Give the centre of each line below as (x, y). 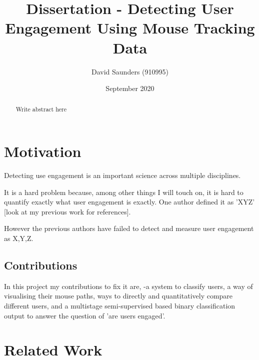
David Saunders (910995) (130, 71)
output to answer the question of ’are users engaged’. (85, 315)
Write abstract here (41, 109)
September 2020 (130, 88)
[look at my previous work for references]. (67, 211)
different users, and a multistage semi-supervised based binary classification (120, 306)
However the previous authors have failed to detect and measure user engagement (129, 228)
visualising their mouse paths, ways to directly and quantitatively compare (118, 296)
